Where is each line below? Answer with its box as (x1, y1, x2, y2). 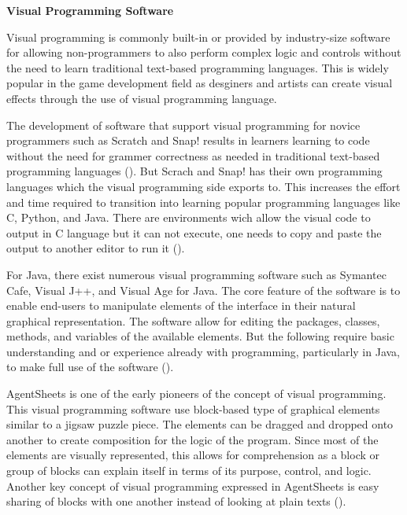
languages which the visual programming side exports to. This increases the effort (6, 178, 401, 194)
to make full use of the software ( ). (6, 359, 174, 375)
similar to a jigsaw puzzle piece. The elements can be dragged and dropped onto (6, 416, 394, 432)
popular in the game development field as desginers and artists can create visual (6, 75, 393, 91)
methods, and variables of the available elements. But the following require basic (6, 328, 394, 344)
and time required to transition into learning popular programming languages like (6, 193, 401, 210)
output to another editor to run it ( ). (6, 240, 185, 256)
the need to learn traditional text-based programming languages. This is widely (6, 59, 389, 75)
